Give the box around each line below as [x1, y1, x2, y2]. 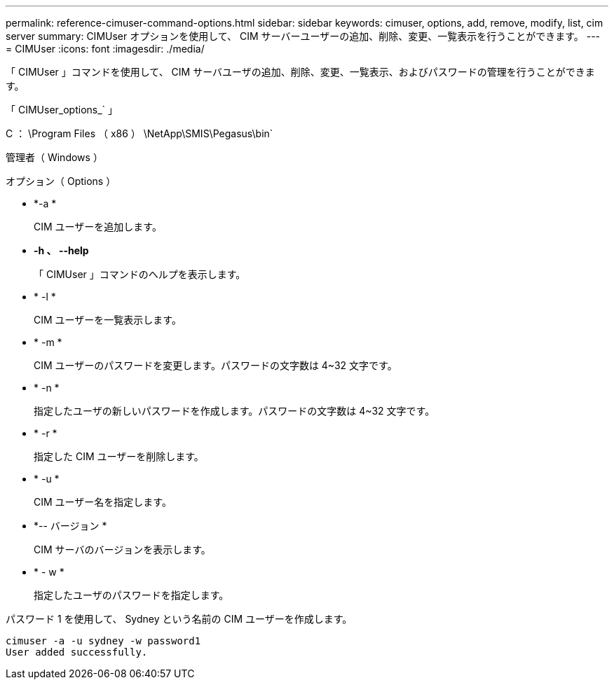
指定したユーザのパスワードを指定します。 [34, 589, 229, 601]
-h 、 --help [34, 244, 89, 256]
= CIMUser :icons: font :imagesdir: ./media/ [6, 43, 205, 55]
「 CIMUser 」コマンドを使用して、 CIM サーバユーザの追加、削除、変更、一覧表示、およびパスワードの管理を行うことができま [6, 66, 595, 78]
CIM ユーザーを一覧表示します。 [34, 314, 182, 326]
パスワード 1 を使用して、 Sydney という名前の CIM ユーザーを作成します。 [6, 613, 353, 625]
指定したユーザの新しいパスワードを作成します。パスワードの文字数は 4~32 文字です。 [34, 405, 435, 417]
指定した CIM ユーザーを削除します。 [34, 450, 204, 462]
